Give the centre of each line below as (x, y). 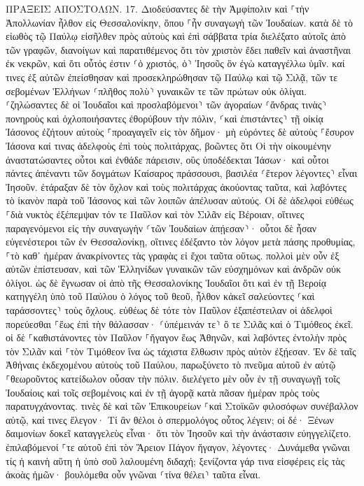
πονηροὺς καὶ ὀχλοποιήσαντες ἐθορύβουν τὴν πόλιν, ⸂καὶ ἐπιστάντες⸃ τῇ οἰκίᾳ (164, 118)
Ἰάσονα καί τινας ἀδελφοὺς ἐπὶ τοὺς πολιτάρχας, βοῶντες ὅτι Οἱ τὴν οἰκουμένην (168, 145)
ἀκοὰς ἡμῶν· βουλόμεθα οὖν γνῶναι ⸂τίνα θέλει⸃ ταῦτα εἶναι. (133, 474)
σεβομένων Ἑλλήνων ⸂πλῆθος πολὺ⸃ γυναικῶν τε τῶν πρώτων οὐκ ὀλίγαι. (156, 91)
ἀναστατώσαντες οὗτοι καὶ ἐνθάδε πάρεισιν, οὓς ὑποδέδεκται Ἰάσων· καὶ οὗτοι (167, 159)
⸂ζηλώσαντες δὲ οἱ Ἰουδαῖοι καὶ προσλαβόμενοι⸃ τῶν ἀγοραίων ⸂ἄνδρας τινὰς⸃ (166, 105)
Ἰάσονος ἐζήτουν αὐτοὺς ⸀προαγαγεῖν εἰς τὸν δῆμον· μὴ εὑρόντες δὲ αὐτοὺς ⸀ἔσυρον (180, 132)
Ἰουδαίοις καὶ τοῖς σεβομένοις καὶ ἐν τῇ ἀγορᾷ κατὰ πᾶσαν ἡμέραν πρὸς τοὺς (162, 392)
